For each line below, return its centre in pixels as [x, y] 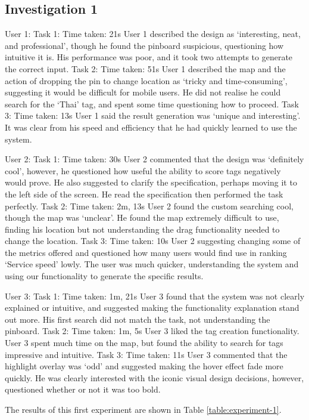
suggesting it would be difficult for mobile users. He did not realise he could [143, 92]
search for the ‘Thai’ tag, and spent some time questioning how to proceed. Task [152, 104]
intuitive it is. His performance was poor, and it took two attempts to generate [149, 57]
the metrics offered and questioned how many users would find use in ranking [146, 252]
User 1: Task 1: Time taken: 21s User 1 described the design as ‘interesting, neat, [153, 34]
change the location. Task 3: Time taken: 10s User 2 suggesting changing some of [153, 241]
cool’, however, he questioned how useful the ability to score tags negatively [143, 170]
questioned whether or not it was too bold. [83, 389]
